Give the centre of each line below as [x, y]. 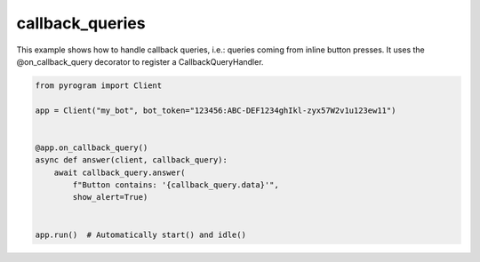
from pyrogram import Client [99, 85]
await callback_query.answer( [120, 172]
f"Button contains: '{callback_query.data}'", [176, 185]
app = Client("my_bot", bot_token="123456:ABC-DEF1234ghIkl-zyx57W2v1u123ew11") [216, 110]
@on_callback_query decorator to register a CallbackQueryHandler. [140, 61]
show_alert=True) [110, 197]
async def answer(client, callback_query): [132, 160]
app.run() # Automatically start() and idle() [140, 234]
